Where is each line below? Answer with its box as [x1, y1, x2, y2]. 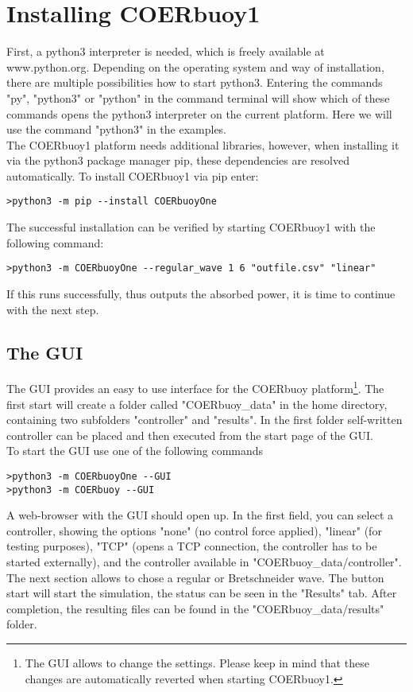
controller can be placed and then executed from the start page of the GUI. [6, 426, 373, 443]
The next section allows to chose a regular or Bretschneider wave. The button [6, 569, 384, 585]
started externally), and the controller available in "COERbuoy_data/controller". [6, 554, 402, 570]
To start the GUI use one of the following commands [6, 442, 264, 459]
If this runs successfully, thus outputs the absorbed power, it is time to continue [6, 285, 396, 301]
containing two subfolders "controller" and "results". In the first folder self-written [6, 411, 403, 428]
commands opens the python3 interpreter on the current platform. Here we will [6, 105, 392, 122]
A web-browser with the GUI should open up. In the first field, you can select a [6, 507, 394, 523]
